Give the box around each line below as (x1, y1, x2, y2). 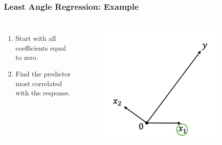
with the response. (15, 88, 70, 98)
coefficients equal (15, 42, 66, 53)
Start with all (15, 33, 56, 43)
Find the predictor (15, 69, 71, 78)
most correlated (15, 78, 62, 88)
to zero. (15, 52, 38, 62)
